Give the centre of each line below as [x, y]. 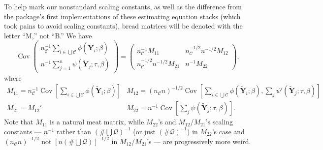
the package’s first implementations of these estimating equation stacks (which [122, 16]
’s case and [228, 131]
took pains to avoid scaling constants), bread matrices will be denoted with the [123, 26]
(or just [144, 131]
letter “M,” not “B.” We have [48, 35]
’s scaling [219, 122]
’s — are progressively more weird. [199, 141]
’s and [167, 122]
